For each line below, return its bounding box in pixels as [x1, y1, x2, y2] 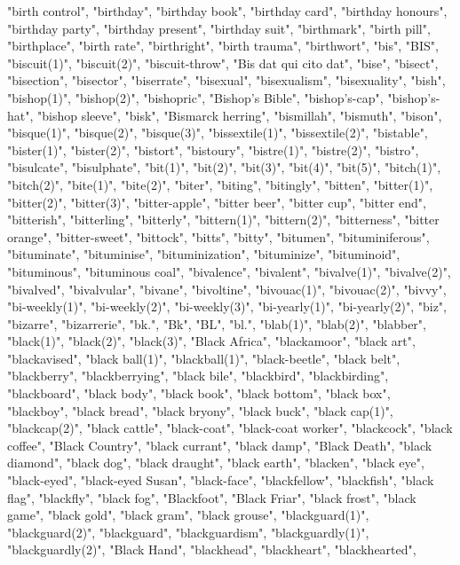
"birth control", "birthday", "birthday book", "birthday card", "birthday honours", [7, 2, 448, 20]
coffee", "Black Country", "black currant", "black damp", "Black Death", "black [7, 436, 432, 454]
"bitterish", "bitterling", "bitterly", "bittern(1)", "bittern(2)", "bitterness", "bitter [7, 210, 440, 229]
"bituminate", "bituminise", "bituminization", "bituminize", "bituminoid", [7, 245, 401, 263]
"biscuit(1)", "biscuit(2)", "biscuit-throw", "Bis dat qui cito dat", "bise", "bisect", [7, 53, 439, 72]
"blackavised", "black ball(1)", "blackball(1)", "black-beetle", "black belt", [7, 349, 401, 367]
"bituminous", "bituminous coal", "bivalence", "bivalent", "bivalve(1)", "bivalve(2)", [7, 262, 451, 280]
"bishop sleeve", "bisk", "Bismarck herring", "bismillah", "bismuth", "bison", [37, 106, 442, 124]
